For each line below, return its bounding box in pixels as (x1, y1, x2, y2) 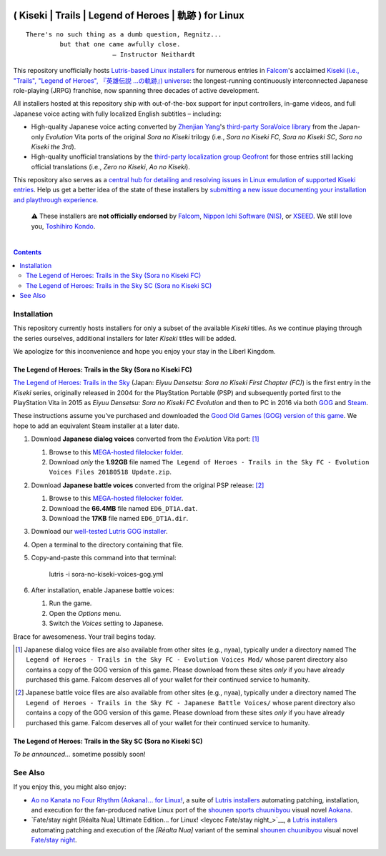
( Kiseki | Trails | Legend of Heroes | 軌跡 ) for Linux (13, 9, 244, 21)
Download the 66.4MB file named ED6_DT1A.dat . (49, 504, 198, 512)
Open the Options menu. (49, 609, 122, 617)
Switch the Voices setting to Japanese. (49, 619, 164, 628)
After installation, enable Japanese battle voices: (31, 586, 174, 594)
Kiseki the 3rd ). (31, 142, 76, 151)
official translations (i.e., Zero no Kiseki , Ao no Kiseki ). (31, 162, 191, 171)
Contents (13, 248, 42, 257)
